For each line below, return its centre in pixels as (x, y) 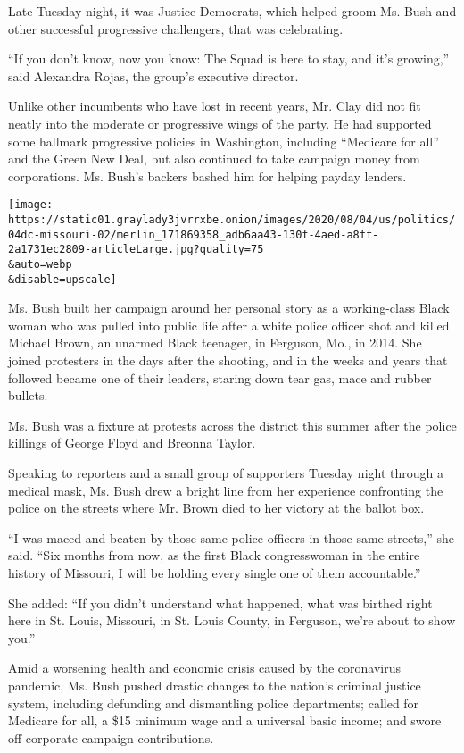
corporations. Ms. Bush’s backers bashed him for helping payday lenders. (207, 176)
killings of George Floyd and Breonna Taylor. (132, 443)
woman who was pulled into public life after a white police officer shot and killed (229, 325)
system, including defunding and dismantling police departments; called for (214, 703)
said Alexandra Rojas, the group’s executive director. (153, 75)
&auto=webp (40, 264)
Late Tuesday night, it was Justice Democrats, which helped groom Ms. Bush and (232, 11)
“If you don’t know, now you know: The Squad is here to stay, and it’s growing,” (229, 59)
